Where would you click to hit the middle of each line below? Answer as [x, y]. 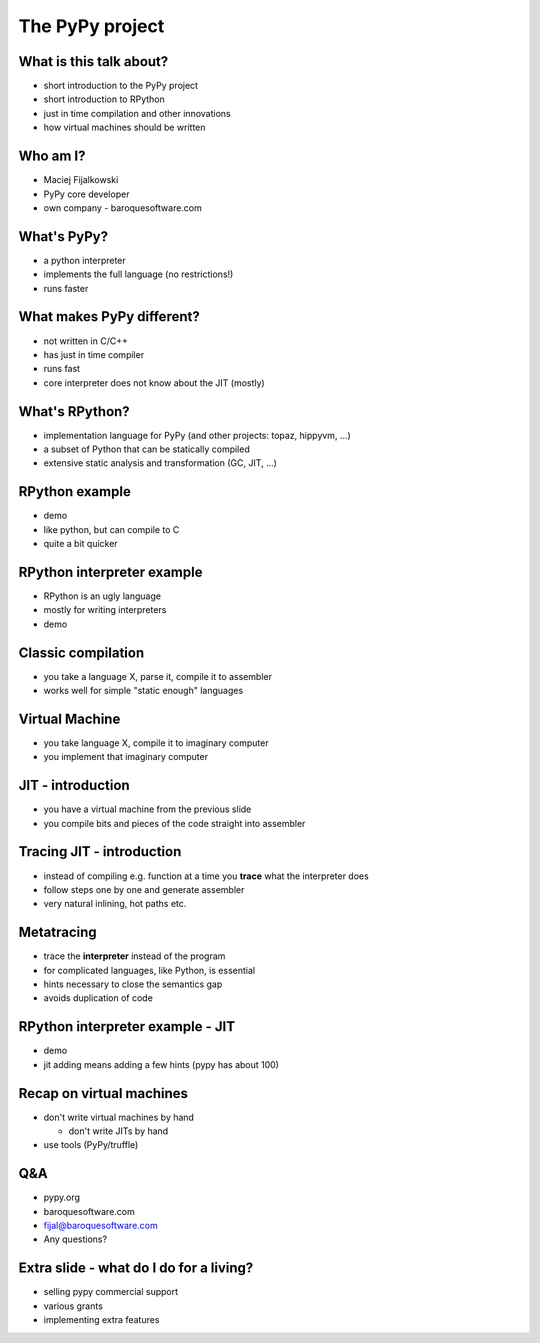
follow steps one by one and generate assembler [144, 889]
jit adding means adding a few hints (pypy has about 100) [161, 1064]
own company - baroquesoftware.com [122, 207]
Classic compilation [81, 652]
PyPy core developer [86, 194]
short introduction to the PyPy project [121, 86]
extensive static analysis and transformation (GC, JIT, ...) [160, 463]
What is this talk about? [93, 61]
